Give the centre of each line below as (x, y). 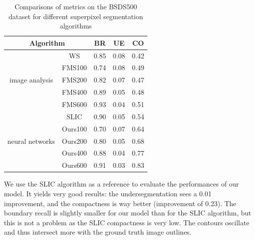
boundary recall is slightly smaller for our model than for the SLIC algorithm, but (128, 213)
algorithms (76, 26)
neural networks (31, 141)
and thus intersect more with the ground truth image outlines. (98, 232)
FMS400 (74, 92)
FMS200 (74, 80)
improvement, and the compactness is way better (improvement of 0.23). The (120, 203)
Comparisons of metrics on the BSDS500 (76, 6)
